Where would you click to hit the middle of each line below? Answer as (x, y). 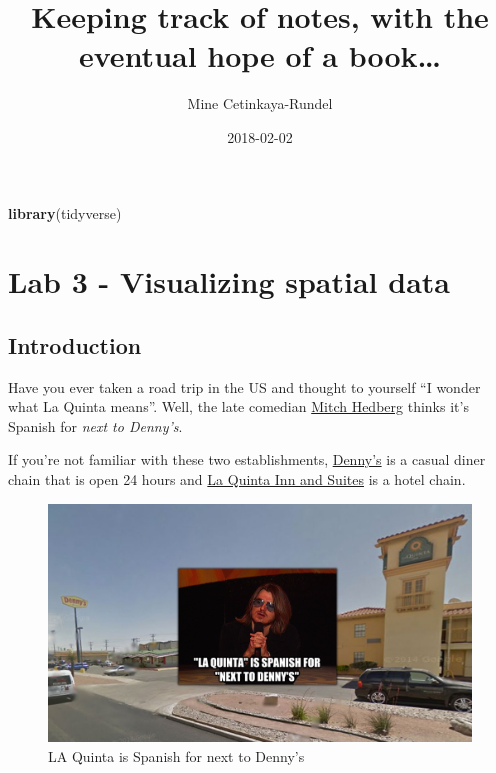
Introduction (75, 344)
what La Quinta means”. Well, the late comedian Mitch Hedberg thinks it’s (238, 406)
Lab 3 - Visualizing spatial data (229, 281)
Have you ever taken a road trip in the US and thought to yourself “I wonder (244, 386)
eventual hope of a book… (260, 55)
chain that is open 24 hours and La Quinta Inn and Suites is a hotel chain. (237, 479)
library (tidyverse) (65, 212)
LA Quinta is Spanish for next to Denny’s (176, 755)
